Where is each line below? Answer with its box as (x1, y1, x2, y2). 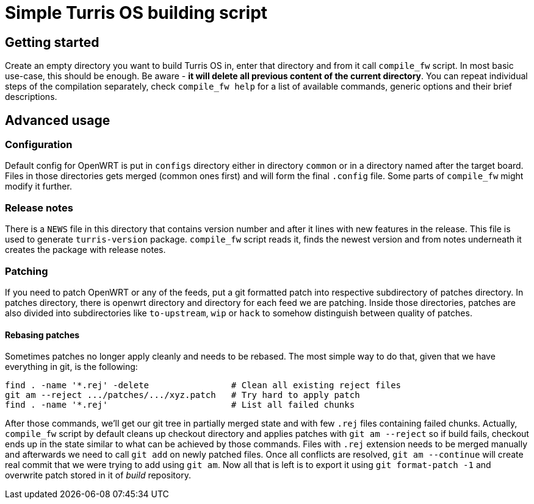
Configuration (5, 138, 73, 151)
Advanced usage (5, 112, 110, 128)
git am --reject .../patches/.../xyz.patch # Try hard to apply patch (5, 390, 360, 400)
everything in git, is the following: (5, 361, 138, 372)
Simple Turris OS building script (5, 2, 268, 23)
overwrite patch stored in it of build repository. (5, 470, 191, 481)
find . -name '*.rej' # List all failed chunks (5, 400, 355, 410)
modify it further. (5, 181, 72, 192)
